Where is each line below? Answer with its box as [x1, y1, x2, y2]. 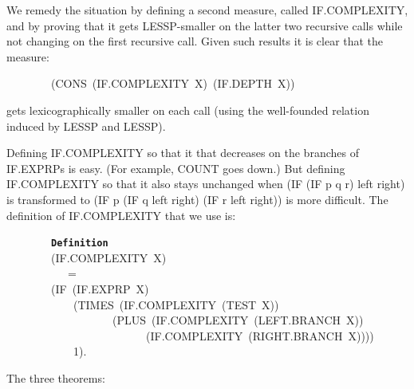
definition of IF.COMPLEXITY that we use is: [6, 206, 236, 223]
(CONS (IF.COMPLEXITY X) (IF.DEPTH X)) [50, 75, 295, 92]
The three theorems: [6, 369, 105, 386]
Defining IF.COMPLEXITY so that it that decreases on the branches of [6, 144, 359, 161]
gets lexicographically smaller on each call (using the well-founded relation [6, 101, 369, 118]
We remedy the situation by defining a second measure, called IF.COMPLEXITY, [6, 2, 408, 18]
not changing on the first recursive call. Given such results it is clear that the [6, 33, 384, 49]
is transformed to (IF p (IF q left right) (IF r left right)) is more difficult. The [6, 191, 388, 207]
